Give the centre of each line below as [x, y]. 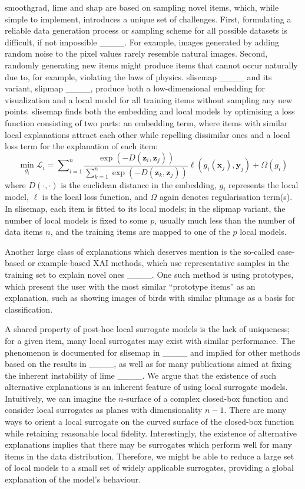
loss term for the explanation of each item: [81, 146]
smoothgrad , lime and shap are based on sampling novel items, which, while [142, 7]
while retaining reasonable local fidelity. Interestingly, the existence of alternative [151, 433]
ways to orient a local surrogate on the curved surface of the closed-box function [150, 421]
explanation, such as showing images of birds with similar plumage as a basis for [150, 298]
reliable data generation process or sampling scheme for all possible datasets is [146, 30]
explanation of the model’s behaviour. [73, 479]
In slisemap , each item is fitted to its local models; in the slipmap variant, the [145, 208]
